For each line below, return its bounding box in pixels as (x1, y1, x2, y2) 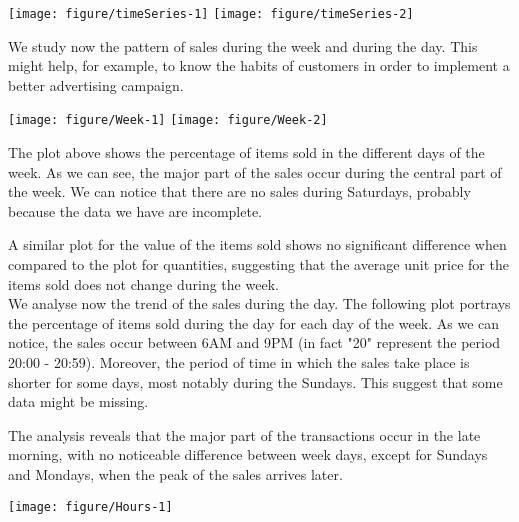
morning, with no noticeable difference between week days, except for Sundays (8, 444, 488, 465)
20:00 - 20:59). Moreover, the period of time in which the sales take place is (8, 352, 470, 373)
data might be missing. (8, 391, 149, 412)
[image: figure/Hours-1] (8, 499, 173, 514)
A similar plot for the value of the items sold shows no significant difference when (8, 234, 507, 255)
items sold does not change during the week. (8, 273, 279, 294)
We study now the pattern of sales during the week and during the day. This (8, 35, 478, 56)
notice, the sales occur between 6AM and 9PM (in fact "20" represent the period (8, 332, 501, 353)
